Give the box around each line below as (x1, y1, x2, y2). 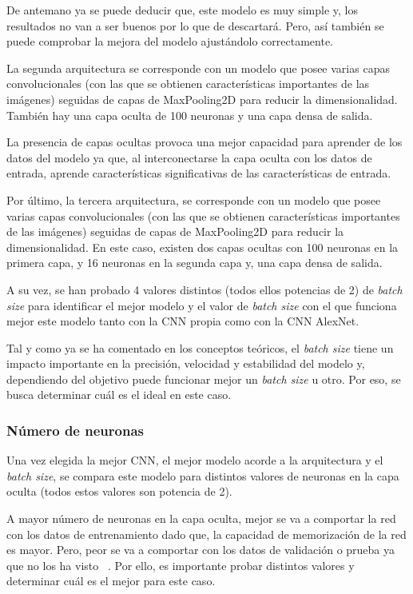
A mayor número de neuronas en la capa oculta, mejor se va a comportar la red (6, 510, 396, 527)
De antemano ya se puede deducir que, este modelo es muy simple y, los (6, 2, 358, 18)
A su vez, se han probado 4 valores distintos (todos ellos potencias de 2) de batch (6, 281, 403, 297)
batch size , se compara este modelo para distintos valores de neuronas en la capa (6, 467, 399, 484)
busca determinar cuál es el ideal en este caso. (6, 386, 232, 403)
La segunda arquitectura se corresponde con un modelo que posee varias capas (6, 59, 390, 76)
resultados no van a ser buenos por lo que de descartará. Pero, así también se (6, 17, 384, 34)
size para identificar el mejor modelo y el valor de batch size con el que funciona (6, 297, 397, 313)
